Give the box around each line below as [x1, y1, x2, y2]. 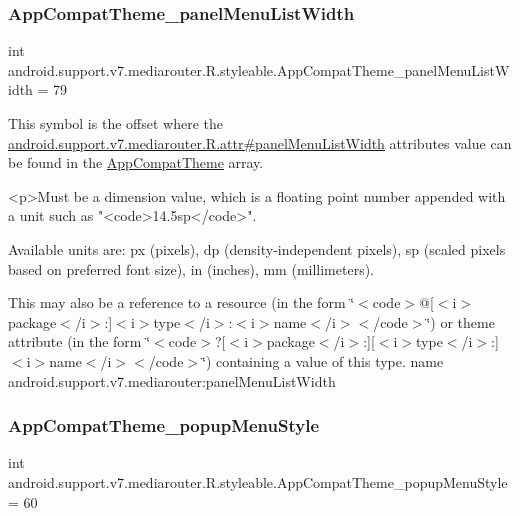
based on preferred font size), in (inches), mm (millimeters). [8, 258, 375, 279]
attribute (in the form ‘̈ [8, 331, 151, 352]
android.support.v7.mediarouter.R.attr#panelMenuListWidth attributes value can [8, 132, 512, 153]
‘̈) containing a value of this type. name [202, 350, 444, 371]
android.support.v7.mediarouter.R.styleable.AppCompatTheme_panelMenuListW [8, 59, 510, 80]
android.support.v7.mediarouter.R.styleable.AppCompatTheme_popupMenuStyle [8, 471, 508, 492]
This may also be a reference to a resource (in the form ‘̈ [8, 292, 355, 313]
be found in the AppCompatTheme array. [8, 152, 264, 173]
